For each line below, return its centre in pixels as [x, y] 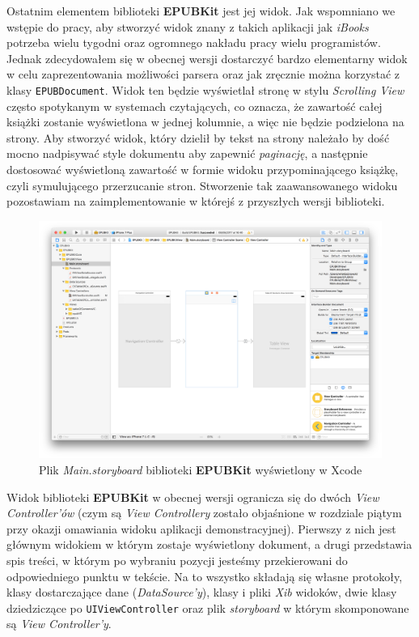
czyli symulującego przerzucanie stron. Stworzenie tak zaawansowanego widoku [202, 185]
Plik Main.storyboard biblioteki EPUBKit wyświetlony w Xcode [201, 469]
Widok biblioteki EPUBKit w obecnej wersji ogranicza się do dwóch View [193, 497]
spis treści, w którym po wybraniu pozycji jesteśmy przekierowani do [177, 560]
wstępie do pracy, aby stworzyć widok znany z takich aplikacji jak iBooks [188, 26]
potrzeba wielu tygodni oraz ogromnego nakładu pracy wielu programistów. [194, 42]
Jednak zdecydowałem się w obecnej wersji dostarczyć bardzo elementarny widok [207, 58]
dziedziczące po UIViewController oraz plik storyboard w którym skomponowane [208, 607]
